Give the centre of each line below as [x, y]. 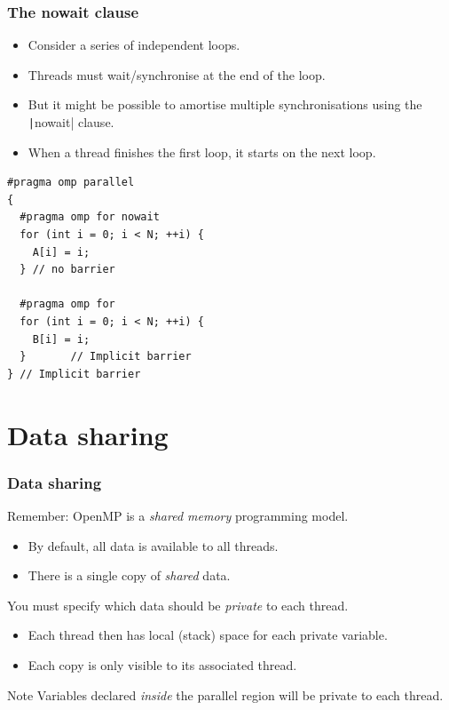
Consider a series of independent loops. [134, 45]
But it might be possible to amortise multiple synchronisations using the [225, 104]
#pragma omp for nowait [90, 217]
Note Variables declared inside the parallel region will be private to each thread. [225, 694]
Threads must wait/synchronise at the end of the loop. [177, 74]
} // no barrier [67, 270]
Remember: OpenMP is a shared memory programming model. [178, 515]
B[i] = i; [61, 339]
